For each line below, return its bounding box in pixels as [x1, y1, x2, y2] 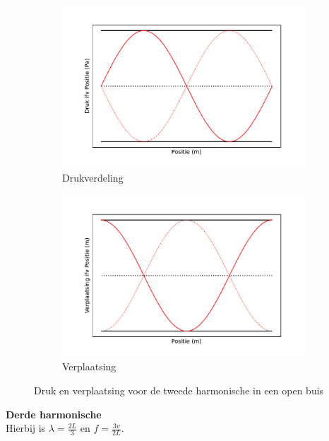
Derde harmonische [6, 406, 102, 421]
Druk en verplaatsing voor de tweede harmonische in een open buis [34, 383, 324, 398]
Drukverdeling [62, 170, 124, 184]
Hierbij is [6, 421, 46, 435]
